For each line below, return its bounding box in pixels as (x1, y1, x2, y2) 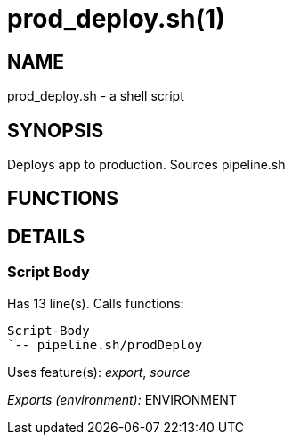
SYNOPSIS (7, 119, 104, 142)
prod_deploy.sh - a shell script (7, 88, 184, 104)
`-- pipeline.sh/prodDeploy (7, 337, 203, 352)
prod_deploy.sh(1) (7, 4, 225, 34)
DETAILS (7, 225, 85, 248)
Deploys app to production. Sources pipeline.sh (7, 157, 286, 173)
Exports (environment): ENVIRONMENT (7, 391, 237, 407)
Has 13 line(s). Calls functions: (7, 295, 184, 311)
